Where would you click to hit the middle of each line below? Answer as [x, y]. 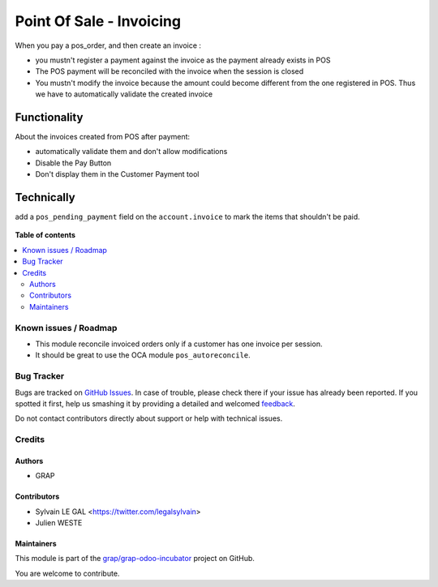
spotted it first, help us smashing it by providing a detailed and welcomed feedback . [155, 403]
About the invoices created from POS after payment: [103, 137]
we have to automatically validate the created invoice [124, 94]
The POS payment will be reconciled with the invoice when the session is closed [170, 71]
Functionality [49, 117]
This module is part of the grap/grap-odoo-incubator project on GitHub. [135, 559]
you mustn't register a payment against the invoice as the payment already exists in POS [183, 60]
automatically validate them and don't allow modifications [131, 152]
